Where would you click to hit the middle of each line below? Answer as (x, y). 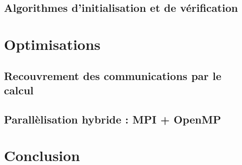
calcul (19, 90)
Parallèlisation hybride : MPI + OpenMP (113, 119)
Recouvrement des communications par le (113, 75)
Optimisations (52, 44)
